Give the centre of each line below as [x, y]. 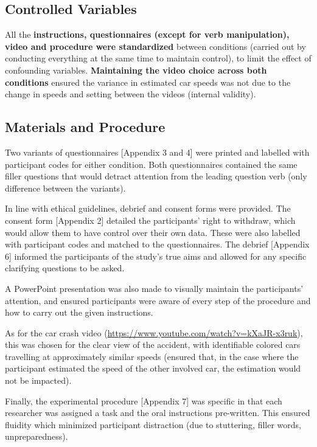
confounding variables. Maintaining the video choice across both [136, 70]
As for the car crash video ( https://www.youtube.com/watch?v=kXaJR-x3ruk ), [154, 332]
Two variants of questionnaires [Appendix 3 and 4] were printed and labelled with [157, 152]
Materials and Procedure [85, 127]
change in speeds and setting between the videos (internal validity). [131, 94]
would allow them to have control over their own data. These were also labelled [153, 232]
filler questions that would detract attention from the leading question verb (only [156, 176]
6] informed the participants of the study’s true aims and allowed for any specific [156, 256]
